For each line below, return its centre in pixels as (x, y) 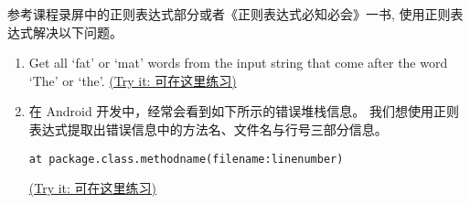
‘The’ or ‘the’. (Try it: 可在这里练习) (133, 80)
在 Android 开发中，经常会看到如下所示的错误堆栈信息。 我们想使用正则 (244, 111)
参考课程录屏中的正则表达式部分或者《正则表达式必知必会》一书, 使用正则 (229, 14)
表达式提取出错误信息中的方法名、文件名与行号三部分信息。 (208, 129)
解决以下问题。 (77, 32)
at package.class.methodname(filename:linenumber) (186, 159)
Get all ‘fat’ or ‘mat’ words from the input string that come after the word (238, 63)
